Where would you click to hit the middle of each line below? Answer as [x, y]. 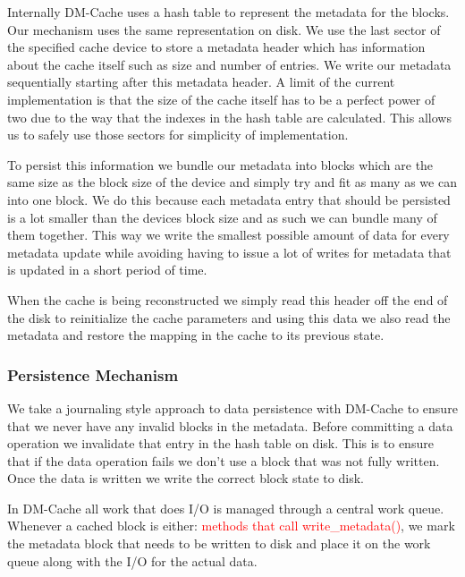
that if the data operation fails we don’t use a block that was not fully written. [224, 460]
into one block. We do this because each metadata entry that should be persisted [229, 199]
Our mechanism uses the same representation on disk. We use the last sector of [224, 29]
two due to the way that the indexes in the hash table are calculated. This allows [229, 117]
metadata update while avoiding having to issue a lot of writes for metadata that [229, 252]
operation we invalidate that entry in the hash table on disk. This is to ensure [220, 443]
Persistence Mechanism [93, 374]
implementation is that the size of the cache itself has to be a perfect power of [221, 99]
